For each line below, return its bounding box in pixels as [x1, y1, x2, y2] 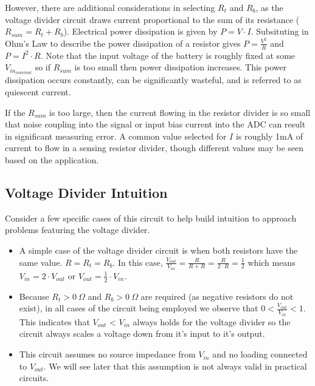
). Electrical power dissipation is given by [63, 25, 218, 38]
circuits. [19, 371, 49, 384]
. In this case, [112, 256, 163, 268]
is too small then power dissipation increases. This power [74, 61, 287, 73]
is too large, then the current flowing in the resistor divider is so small [49, 106, 311, 118]
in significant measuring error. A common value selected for [5, 129, 227, 142]
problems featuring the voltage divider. [5, 223, 150, 236]
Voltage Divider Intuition [5, 183, 168, 201]
